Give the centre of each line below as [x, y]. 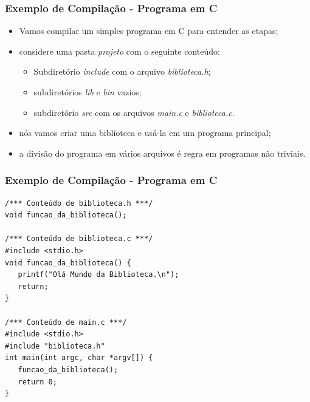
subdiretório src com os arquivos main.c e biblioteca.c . [134, 112]
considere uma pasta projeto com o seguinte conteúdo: [119, 51]
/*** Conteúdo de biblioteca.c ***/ [79, 239]
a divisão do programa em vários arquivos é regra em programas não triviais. [162, 153]
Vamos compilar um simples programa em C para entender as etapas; [149, 31]
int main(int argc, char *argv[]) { [79, 358]
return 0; [37, 382]
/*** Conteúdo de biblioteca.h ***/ [79, 203]
